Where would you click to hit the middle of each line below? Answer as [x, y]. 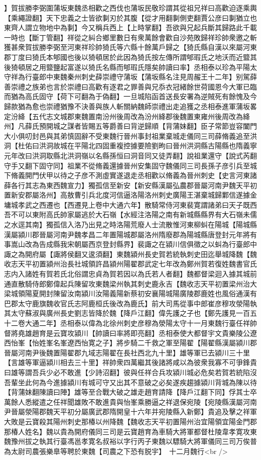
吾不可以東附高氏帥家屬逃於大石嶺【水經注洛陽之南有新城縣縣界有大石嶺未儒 [130, 214]
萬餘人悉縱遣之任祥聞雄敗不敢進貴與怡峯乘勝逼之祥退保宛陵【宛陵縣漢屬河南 [130, 401]
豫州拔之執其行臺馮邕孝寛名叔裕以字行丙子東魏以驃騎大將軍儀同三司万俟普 [134, 441]
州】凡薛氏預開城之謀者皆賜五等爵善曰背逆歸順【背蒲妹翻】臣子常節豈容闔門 [130, 126]
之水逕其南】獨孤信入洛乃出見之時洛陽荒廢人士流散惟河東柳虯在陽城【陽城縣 [130, 224]
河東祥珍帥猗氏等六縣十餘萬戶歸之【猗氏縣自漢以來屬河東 [162, 47]
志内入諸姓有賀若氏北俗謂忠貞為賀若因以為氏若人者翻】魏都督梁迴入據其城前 [130, 274]
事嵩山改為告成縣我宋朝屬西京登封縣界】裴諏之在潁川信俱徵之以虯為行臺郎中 [130, 244]
